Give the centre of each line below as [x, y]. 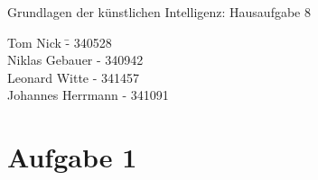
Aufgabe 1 [72, 157]
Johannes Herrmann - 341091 [88, 95]
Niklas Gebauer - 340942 [75, 60]
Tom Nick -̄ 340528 [60, 42]
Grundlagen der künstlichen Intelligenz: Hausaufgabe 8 [159, 12]
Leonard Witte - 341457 [74, 77]
